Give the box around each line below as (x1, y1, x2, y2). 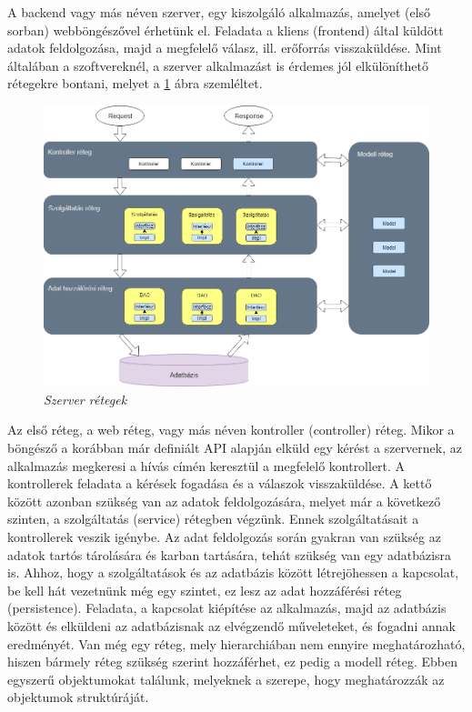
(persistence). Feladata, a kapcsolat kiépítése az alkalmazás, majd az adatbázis (7, 598, 447, 617)
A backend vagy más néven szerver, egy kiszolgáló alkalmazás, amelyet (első (7, 3, 431, 21)
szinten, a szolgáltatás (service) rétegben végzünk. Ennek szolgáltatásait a (7, 509, 419, 528)
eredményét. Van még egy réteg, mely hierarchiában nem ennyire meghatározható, (7, 634, 466, 653)
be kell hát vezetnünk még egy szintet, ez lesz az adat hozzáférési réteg (7, 580, 402, 599)
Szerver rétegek (44, 389, 127, 408)
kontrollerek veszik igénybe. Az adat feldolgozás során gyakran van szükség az (7, 527, 441, 546)
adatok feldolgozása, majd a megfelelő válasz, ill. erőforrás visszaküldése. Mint (7, 38, 442, 57)
